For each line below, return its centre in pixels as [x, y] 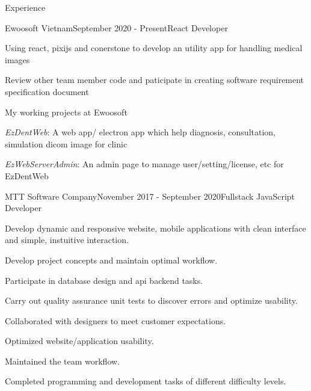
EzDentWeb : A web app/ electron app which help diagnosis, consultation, [140, 132]
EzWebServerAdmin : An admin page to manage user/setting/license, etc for [144, 164]
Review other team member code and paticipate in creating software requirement [155, 80]
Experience [25, 7]
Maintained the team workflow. [62, 361]
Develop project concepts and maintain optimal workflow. [111, 260]
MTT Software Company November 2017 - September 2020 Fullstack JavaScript [150, 196]
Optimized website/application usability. [79, 341]
